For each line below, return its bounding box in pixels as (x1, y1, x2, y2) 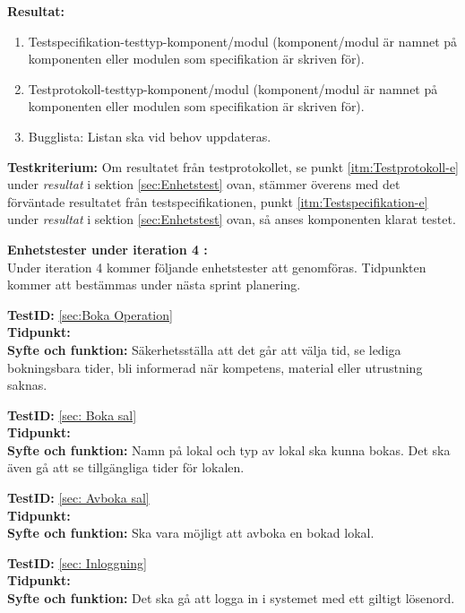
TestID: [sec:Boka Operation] (7, 305, 173, 324)
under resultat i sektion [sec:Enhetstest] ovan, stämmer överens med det (7, 175, 400, 194)
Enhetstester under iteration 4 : (7, 239, 208, 258)
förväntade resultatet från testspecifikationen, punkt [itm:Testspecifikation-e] (7, 192, 428, 211)
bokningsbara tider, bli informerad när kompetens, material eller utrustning (7, 358, 423, 376)
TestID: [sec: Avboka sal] (7, 488, 150, 507)
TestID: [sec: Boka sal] (7, 405, 137, 424)
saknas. (7, 376, 47, 394)
